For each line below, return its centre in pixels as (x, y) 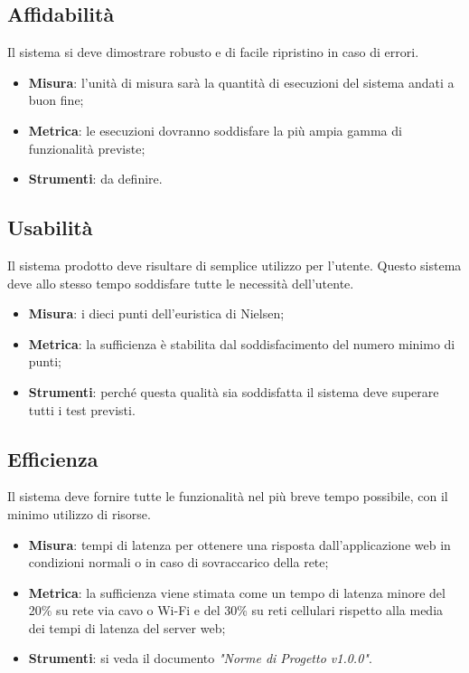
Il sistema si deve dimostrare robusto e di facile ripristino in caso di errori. (213, 52)
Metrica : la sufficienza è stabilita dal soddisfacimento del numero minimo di (242, 343)
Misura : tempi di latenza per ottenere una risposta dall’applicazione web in (239, 544)
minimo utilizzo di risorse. (79, 513)
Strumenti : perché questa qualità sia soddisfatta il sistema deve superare (234, 391)
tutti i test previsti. (82, 409)
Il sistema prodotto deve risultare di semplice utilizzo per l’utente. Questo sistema (234, 265)
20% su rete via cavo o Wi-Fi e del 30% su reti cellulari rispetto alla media (236, 610)
